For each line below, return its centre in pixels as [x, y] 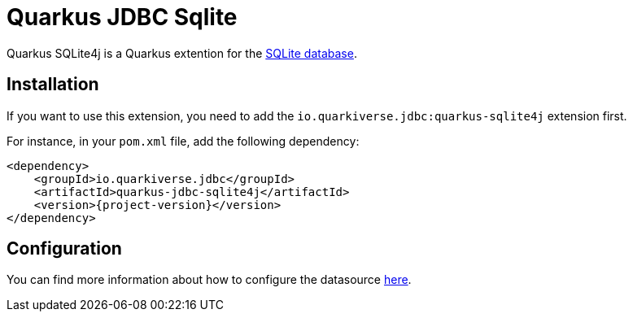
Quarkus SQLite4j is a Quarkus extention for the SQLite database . [182, 53]
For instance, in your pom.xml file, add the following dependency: [183, 141]
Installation [53, 85]
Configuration [64, 249]
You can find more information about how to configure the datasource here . [209, 280]
